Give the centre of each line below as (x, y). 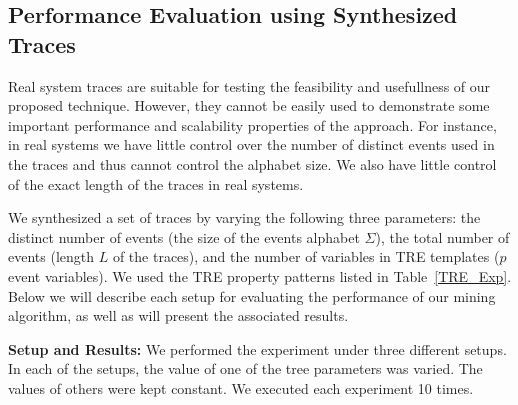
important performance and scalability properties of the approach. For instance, (252, 124)
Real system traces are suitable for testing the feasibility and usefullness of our (249, 85)
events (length (51, 256)
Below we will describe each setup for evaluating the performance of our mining (252, 295)
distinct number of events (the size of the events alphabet (184, 236)
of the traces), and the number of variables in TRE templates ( (306, 256)
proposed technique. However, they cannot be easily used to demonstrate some (249, 105)
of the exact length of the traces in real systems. (156, 183)
